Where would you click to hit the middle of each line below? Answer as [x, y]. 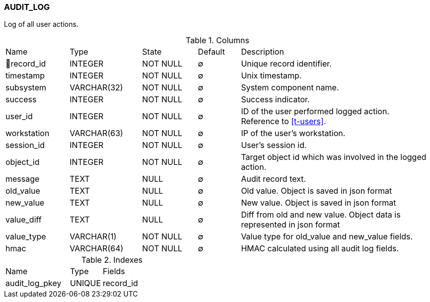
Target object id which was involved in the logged [334, 157]
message [23, 179]
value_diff [24, 220]
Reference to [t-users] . [284, 121]
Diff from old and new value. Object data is [321, 215]
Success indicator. [275, 100]
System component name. [290, 88]
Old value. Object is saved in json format [317, 191]
